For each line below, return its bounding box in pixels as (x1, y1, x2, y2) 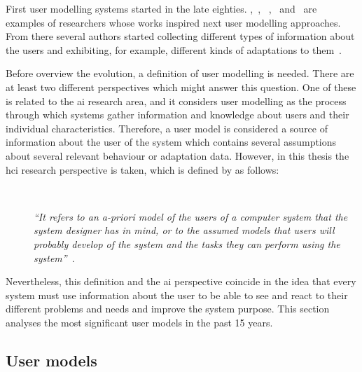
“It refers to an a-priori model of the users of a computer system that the (34, 209, 348, 223)
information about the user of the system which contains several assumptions (6, 135, 337, 149)
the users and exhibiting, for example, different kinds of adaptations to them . (6, 42, 342, 57)
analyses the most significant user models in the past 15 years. (6, 315, 273, 329)
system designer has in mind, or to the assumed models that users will (34, 223, 335, 237)
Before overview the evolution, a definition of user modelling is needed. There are (6, 66, 354, 81)
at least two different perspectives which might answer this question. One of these (6, 79, 356, 94)
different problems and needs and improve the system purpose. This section (6, 301, 330, 316)
